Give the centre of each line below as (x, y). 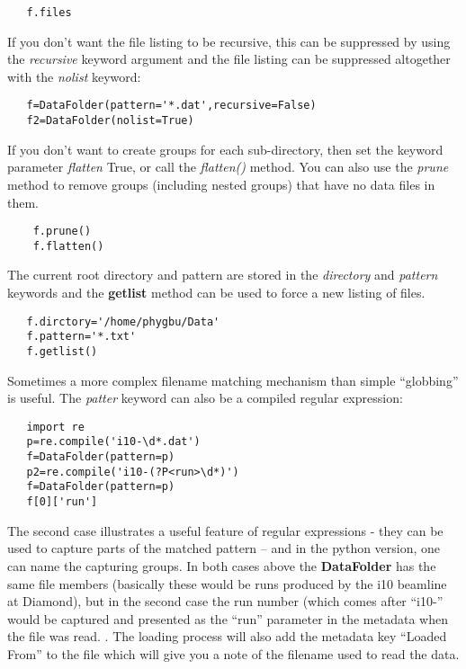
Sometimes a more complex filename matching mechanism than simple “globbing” (233, 380)
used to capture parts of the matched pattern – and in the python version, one (224, 548)
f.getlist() (62, 351)
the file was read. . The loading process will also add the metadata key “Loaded (227, 636)
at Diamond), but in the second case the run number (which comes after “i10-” (225, 601)
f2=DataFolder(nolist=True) (110, 121)
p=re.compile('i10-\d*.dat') (113, 442)
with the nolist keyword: (74, 76)
